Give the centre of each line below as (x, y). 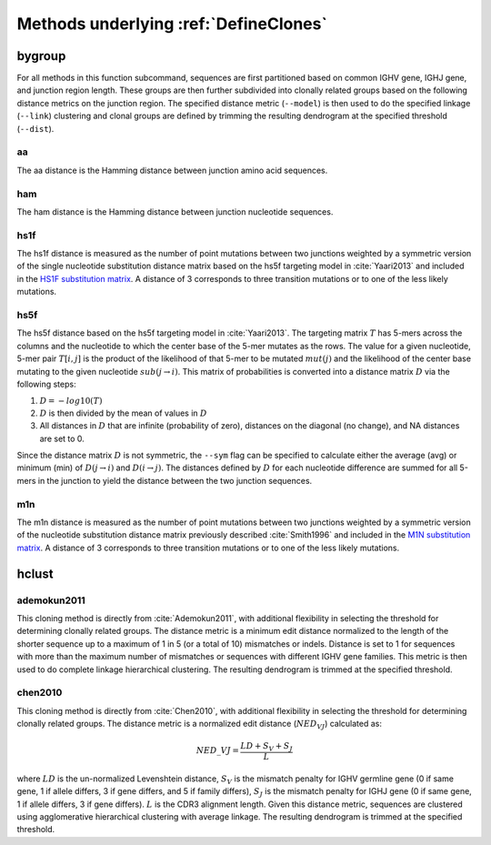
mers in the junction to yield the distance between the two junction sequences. (165, 480)
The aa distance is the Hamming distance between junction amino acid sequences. (172, 170)
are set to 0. (62, 438)
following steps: (46, 384)
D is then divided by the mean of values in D (124, 413)
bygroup (41, 56)
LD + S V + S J (266, 748)
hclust (35, 573)
